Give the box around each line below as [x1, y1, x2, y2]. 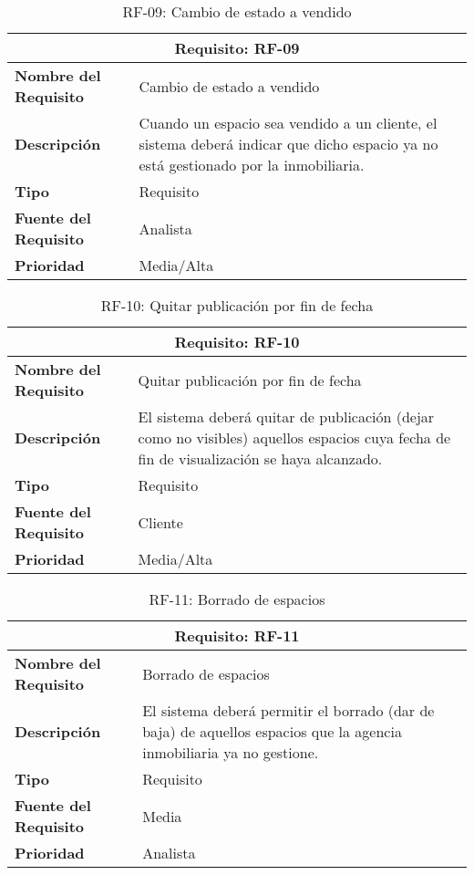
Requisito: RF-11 [174, 625, 300, 646]
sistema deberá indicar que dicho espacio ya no [139, 133, 438, 154]
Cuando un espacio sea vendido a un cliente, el [139, 112, 438, 133]
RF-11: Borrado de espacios [149, 589, 325, 609]
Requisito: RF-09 [174, 37, 300, 58]
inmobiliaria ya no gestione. [142, 742, 319, 763]
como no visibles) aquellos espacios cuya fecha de [138, 427, 451, 448]
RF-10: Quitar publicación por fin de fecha [100, 295, 374, 316]
